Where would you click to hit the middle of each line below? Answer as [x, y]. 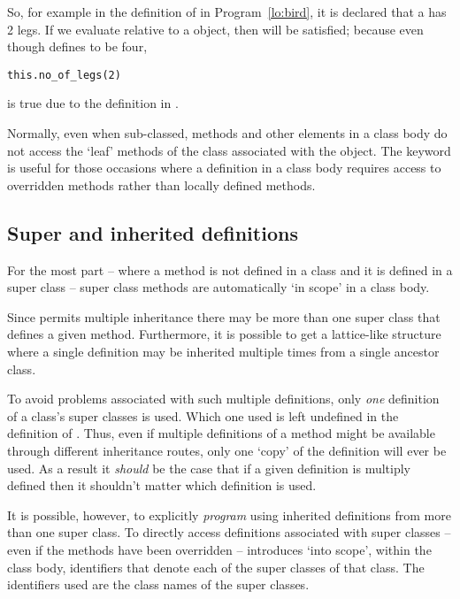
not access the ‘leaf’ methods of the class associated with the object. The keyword [229, 150]
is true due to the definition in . [93, 103]
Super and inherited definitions [153, 232]
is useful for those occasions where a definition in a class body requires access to [224, 168]
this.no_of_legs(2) [64, 75]
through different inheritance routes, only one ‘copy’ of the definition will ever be [227, 450]
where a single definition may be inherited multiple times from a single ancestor [223, 351]
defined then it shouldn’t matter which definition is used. [162, 485]
